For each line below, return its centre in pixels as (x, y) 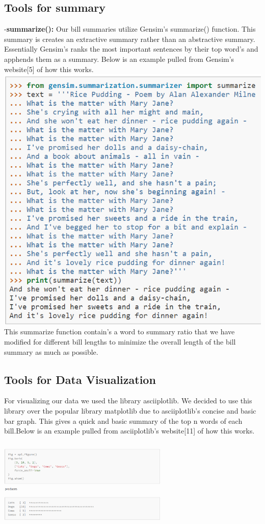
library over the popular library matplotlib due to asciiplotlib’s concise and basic (130, 411)
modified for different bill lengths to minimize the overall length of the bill (120, 342)
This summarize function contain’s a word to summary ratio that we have (120, 332)
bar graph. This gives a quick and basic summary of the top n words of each (123, 420)
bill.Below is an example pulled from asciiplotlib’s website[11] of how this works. (129, 431)
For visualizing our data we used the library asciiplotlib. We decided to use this (128, 401)
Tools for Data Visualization (80, 379)
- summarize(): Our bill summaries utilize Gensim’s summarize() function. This (130, 29)
